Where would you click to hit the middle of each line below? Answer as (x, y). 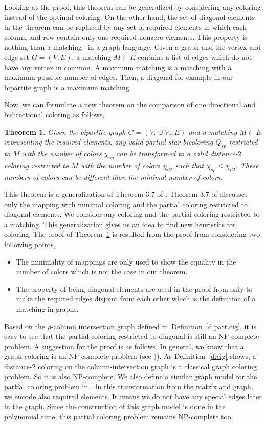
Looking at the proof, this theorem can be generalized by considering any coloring (132, 7)
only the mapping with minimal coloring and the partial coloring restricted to (126, 204)
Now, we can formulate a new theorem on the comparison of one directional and (130, 104)
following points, (30, 244)
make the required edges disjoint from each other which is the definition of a (136, 299)
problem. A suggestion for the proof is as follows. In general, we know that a (124, 346)
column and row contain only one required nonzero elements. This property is (126, 37)
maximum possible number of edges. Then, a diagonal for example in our (119, 77)
